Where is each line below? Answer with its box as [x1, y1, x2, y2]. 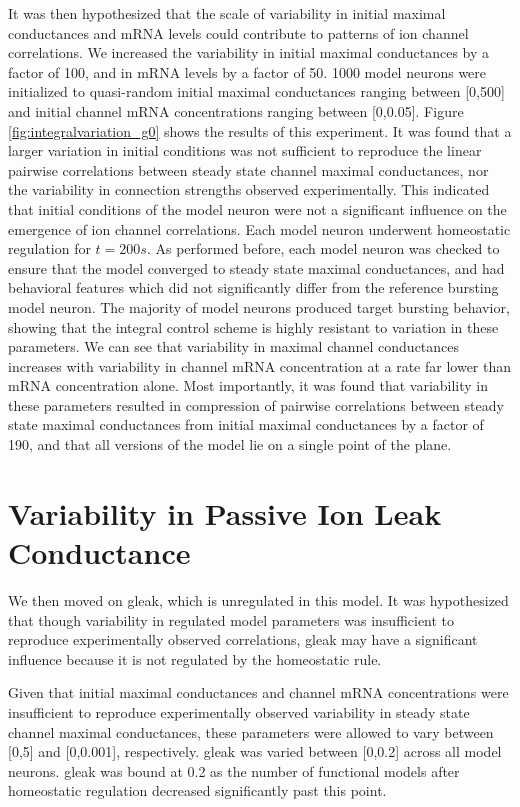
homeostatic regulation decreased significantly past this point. [8, 780, 387, 801]
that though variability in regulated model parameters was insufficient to [8, 609, 455, 630]
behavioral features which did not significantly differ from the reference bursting [8, 277, 499, 298]
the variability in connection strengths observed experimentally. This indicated [8, 179, 490, 200]
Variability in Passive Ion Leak [8, 492, 442, 533]
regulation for [8, 238, 91, 259]
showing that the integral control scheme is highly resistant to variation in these [8, 316, 499, 337]
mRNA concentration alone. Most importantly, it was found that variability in [8, 375, 489, 396]
